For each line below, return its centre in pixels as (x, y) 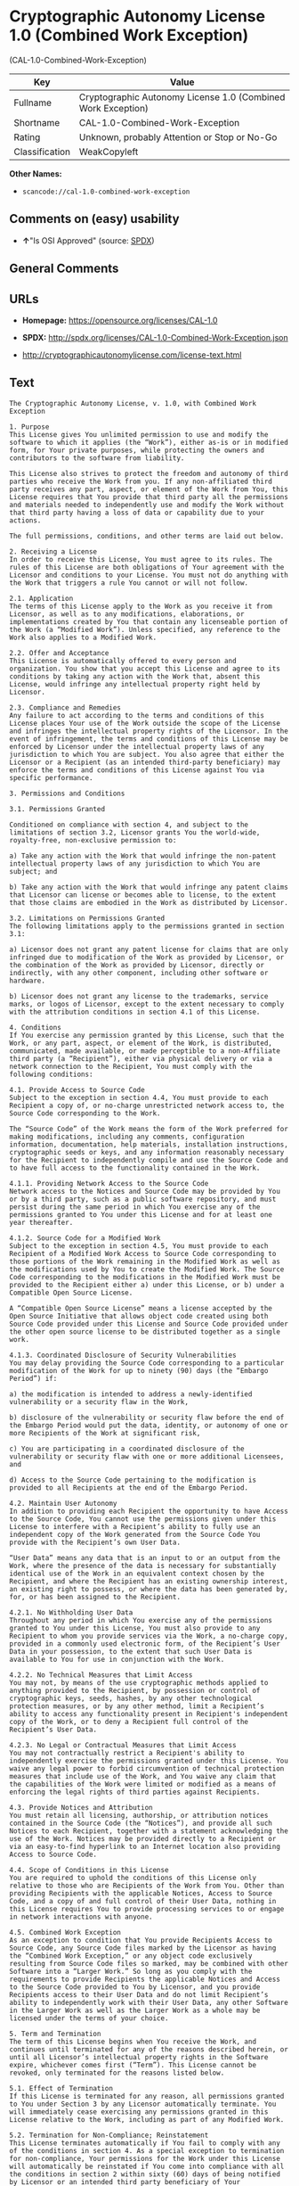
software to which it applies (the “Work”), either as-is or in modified (149, 442)
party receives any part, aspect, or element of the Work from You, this (149, 489)
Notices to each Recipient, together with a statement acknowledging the (149, 1831)
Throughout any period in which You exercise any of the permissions (141, 1620)
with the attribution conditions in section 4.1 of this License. (135, 1012)
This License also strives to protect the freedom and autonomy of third (149, 473)
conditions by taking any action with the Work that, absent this (135, 676)
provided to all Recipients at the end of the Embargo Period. (129, 1487)
